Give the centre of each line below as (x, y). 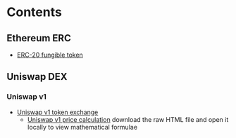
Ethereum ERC (39, 38)
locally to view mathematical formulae (82, 127)
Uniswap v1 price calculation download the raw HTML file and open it (128, 119)
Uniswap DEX (37, 77)
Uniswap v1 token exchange (57, 112)
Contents (35, 12)
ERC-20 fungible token (50, 55)
